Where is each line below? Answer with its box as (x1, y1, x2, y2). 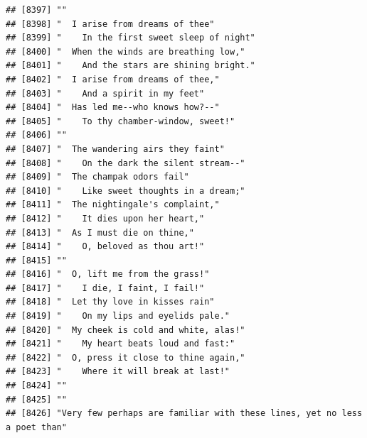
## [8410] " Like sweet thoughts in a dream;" (6, 185, 245, 196)
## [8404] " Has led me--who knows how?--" (6, 102, 220, 113)
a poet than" (6, 422, 67, 432)
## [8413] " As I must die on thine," (6, 227, 194, 238)
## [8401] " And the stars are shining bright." (6, 60, 255, 71)
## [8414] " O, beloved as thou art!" (6, 241, 205, 252)
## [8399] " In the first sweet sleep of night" (6, 33, 255, 43)
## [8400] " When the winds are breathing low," (6, 46, 245, 57)
